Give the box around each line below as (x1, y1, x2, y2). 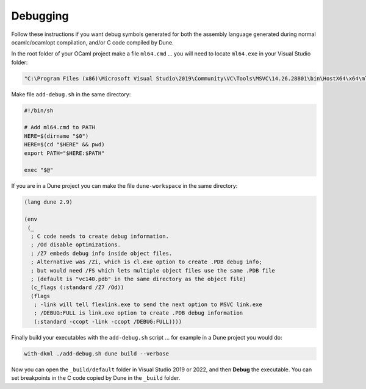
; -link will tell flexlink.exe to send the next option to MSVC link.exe (34, 301, 262, 308)
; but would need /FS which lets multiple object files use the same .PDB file (30, 267, 276, 274)
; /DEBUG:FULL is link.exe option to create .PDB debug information (34, 310, 243, 316)
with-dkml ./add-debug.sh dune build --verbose (24, 350, 169, 357)
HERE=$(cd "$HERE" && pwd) (24, 141, 105, 148)
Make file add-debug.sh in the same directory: (11, 90, 131, 98)
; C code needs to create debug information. (30, 232, 169, 240)
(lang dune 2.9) (24, 199, 73, 205)
